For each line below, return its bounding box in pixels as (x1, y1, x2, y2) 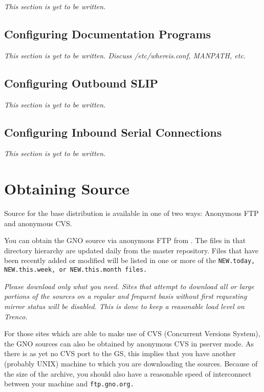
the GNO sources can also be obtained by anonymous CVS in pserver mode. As (4, 338, 254, 349)
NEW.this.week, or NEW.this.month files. (4, 266, 147, 274)
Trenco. (4, 311, 28, 321)
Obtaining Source (4, 178, 129, 199)
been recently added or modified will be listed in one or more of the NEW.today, (4, 255, 255, 266)
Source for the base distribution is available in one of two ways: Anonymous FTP (4, 208, 259, 219)
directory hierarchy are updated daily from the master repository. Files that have (4, 245, 259, 255)
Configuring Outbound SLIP (4, 75, 159, 91)
